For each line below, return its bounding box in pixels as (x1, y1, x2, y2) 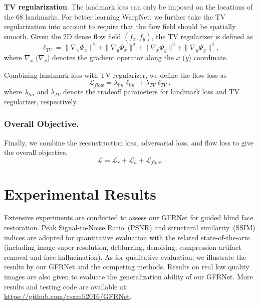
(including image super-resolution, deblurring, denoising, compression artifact (4, 242, 241, 252)
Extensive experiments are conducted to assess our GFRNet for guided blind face (4, 212, 253, 223)
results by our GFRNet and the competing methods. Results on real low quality (4, 261, 249, 272)
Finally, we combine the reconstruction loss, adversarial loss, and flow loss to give (4, 137, 253, 147)
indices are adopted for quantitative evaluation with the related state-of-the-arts (4, 232, 250, 242)
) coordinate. (188, 52, 228, 63)
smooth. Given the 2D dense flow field (4, 31, 121, 41)
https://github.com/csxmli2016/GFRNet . (4, 291, 132, 301)
